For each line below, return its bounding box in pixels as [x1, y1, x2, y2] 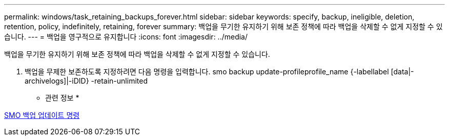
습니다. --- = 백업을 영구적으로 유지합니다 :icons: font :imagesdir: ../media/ [4, 32, 248, 41]
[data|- [391, 67, 414, 76]
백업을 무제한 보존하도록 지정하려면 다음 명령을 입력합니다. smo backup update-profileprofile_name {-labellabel [25, 67, 389, 76]
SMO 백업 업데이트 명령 [4, 111, 80, 119]
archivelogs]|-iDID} [25, 76, 89, 85]
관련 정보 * [45, 93, 79, 102]
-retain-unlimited [91, 76, 148, 85]
